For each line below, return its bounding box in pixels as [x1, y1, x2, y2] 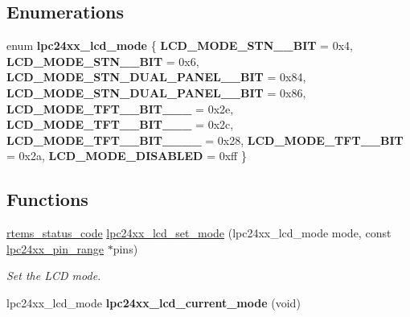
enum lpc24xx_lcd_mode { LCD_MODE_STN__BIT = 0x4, [6, 37, 353, 54]
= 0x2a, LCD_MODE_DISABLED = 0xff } [6, 147, 247, 164]
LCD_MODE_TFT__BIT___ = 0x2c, [6, 116, 234, 133]
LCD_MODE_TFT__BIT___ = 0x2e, [6, 100, 234, 117]
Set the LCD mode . [6, 267, 101, 284]
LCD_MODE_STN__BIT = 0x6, [6, 52, 199, 69]
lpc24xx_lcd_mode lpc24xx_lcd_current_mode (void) [6, 294, 301, 311]
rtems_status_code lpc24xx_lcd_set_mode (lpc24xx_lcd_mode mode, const [6, 224, 392, 241]
